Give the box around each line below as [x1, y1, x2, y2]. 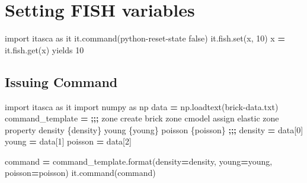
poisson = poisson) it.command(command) [5, 166, 156, 179]
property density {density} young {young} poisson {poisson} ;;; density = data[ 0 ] [5, 123, 303, 136]
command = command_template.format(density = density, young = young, [5, 155, 273, 167]
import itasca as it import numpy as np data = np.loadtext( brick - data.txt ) [5, 100, 279, 113]
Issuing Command [5, 72, 118, 91]
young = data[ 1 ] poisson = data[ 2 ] [5, 135, 132, 147]
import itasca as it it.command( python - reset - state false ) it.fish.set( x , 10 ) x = [5, 32, 285, 44]
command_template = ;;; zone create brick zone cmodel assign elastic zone [5, 112, 279, 124]
